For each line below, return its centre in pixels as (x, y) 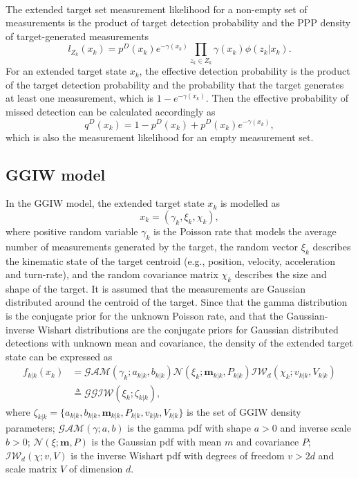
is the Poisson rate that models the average (245, 231)
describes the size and (281, 274)
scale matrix (31, 469)
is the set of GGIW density (244, 411)
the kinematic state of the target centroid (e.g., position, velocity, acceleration (171, 260)
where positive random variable (72, 231)
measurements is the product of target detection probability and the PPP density (178, 22)
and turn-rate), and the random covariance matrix (112, 274)
